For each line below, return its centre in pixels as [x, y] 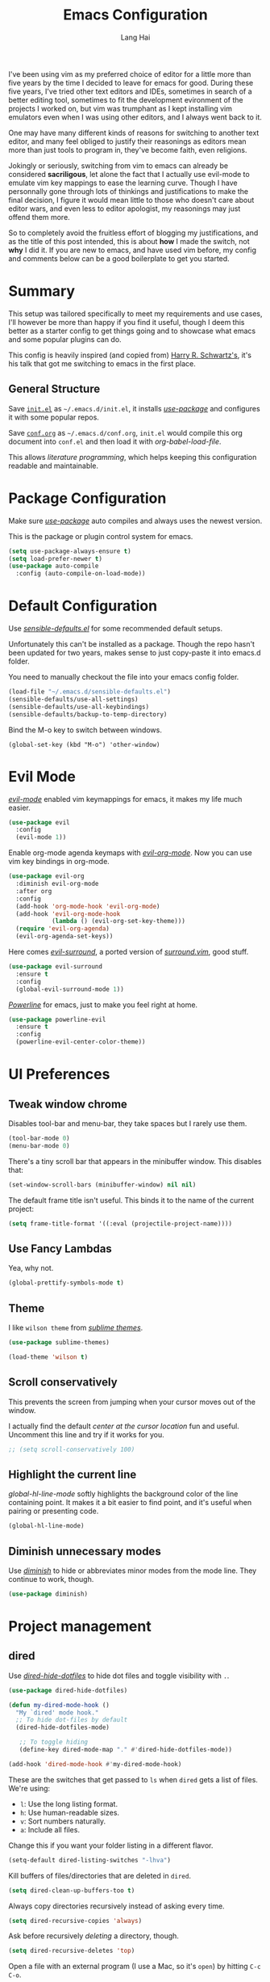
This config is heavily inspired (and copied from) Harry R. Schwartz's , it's [130, 355]
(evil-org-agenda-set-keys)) [64, 936]
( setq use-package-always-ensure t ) [70, 551]
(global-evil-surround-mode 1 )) [70, 989]
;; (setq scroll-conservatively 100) [72, 1449]
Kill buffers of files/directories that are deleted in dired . [100, 1875]
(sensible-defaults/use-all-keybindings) [79, 706]
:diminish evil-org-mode [57, 883]
